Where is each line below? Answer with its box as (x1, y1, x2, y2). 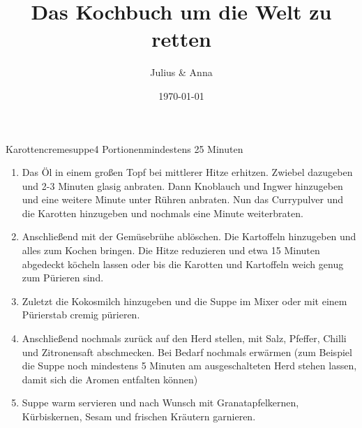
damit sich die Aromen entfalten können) (22, 371, 198, 386)
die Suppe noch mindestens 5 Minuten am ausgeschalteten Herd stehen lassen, (22, 358, 357, 373)
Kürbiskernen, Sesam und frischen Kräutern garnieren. (22, 409, 256, 423)
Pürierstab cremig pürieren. (22, 307, 140, 322)
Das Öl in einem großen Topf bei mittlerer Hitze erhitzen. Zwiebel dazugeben (22, 165, 353, 179)
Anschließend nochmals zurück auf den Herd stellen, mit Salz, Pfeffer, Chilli (22, 331, 347, 346)
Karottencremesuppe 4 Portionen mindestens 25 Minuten (6, 141, 243, 156)
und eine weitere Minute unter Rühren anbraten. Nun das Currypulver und (22, 192, 344, 207)
